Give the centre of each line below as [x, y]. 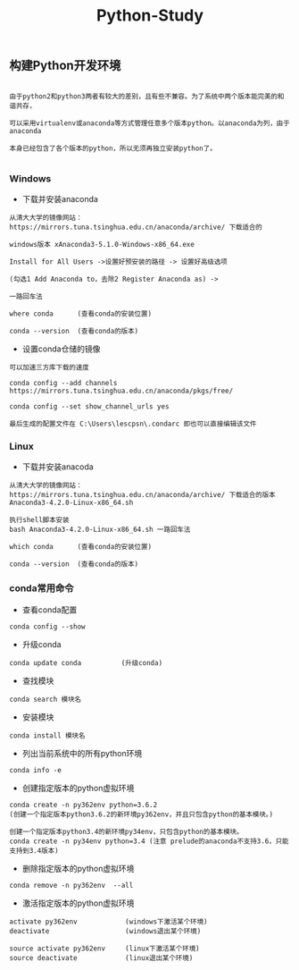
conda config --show [48, 627]
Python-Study [150, 16]
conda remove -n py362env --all [71, 885]
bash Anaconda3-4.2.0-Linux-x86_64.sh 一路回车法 [100, 530]
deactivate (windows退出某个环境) [105, 931]
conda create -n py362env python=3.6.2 [83, 805]
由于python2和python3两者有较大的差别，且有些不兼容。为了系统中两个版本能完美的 [144, 96]
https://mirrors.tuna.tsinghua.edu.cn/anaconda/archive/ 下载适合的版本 [142, 495]
